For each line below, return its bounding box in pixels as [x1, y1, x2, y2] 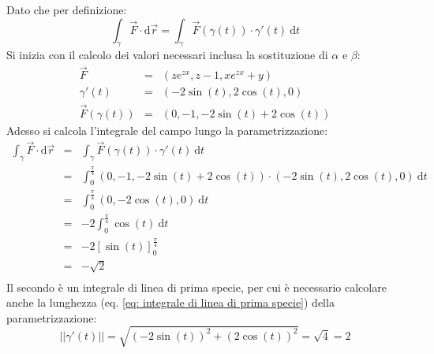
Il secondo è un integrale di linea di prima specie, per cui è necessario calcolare [6, 278, 387, 295]
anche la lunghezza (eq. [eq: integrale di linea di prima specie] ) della [6, 294, 335, 311]
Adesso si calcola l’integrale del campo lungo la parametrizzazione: [6, 121, 328, 138]
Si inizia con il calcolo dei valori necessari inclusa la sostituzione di [6, 47, 328, 63]
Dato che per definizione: [6, 2, 127, 17]
